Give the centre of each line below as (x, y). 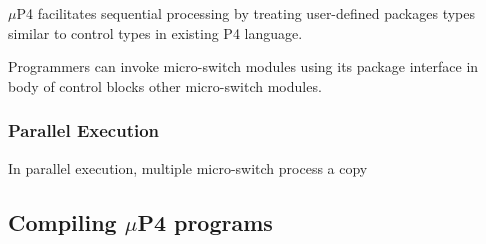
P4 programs (205, 221)
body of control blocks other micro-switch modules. (165, 85)
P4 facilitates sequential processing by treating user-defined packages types (246, 13)
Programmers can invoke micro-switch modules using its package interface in (243, 66)
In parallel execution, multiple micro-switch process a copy (188, 167)
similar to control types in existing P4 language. (155, 32)
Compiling (62, 221)
